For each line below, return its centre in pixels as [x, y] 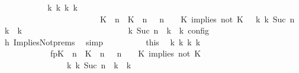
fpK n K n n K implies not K [126, 53]
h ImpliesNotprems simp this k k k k [102, 42]
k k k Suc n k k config [107, 30]
